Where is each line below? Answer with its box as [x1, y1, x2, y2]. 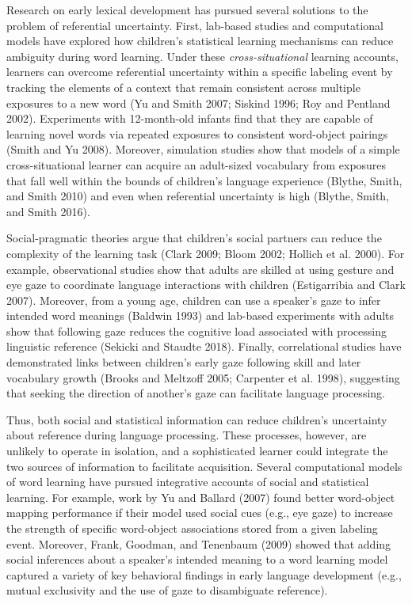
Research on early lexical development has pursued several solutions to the [6, 2, 368, 17]
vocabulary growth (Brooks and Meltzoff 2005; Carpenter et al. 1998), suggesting [6, 369, 400, 386]
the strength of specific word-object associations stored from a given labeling [6, 520, 378, 536]
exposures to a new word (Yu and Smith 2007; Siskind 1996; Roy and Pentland [6, 94, 391, 111]
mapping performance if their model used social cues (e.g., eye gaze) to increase [6, 504, 393, 521]
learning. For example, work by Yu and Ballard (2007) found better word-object [6, 488, 395, 505]
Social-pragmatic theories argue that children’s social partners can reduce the [6, 230, 382, 246]
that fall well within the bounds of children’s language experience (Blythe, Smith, [6, 172, 402, 188]
